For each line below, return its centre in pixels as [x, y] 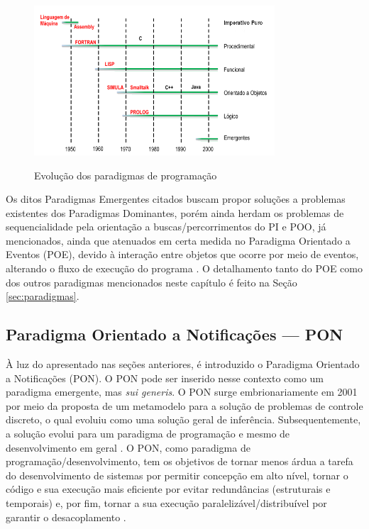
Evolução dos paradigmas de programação [126, 175]
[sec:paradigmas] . [43, 296]
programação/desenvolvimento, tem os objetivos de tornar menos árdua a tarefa [180, 461]
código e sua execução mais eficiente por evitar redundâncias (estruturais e [168, 489]
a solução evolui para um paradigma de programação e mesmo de [148, 434]
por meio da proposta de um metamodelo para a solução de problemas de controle [184, 405]
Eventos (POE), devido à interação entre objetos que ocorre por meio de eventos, [182, 254]
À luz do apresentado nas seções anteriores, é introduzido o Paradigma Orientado [183, 364]
